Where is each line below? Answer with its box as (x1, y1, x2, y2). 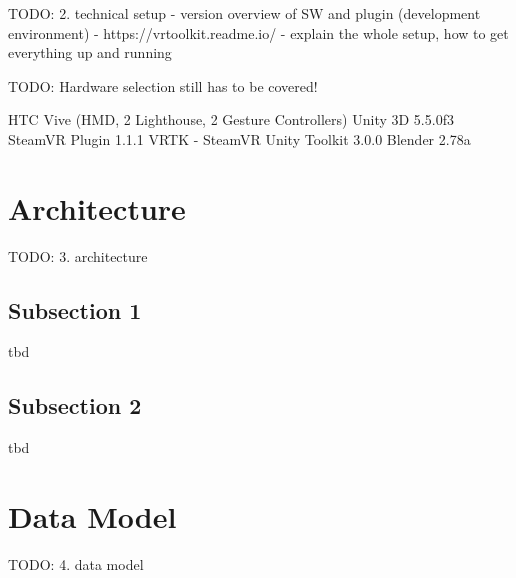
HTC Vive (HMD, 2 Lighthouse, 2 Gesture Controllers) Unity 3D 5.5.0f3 (8, 109, 454, 130)
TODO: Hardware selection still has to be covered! (8, 75, 318, 96)
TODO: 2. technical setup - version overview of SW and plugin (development (8, 3, 481, 23)
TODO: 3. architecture (8, 245, 148, 266)
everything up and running (8, 42, 172, 63)
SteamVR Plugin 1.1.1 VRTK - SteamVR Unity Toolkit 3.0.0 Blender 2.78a (8, 128, 471, 149)
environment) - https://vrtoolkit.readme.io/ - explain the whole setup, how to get (8, 22, 509, 43)
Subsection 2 (8, 390, 142, 421)
